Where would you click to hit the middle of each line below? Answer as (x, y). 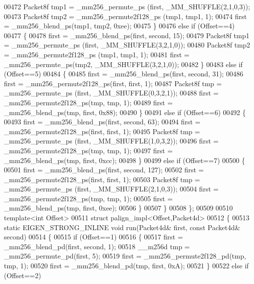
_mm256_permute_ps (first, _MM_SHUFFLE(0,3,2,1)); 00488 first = (111, 93)
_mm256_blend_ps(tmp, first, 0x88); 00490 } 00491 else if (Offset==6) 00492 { (125, 112)
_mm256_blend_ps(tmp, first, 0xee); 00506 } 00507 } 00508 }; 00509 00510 (118, 208)
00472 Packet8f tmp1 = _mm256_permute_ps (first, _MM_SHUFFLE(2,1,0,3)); (127, 6)
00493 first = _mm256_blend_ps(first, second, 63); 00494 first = (102, 122)
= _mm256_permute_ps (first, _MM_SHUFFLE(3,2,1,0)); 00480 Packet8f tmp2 (127, 45)
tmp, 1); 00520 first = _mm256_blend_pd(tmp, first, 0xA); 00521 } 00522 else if (127, 266)
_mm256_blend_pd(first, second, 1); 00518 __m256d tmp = (97, 246)
